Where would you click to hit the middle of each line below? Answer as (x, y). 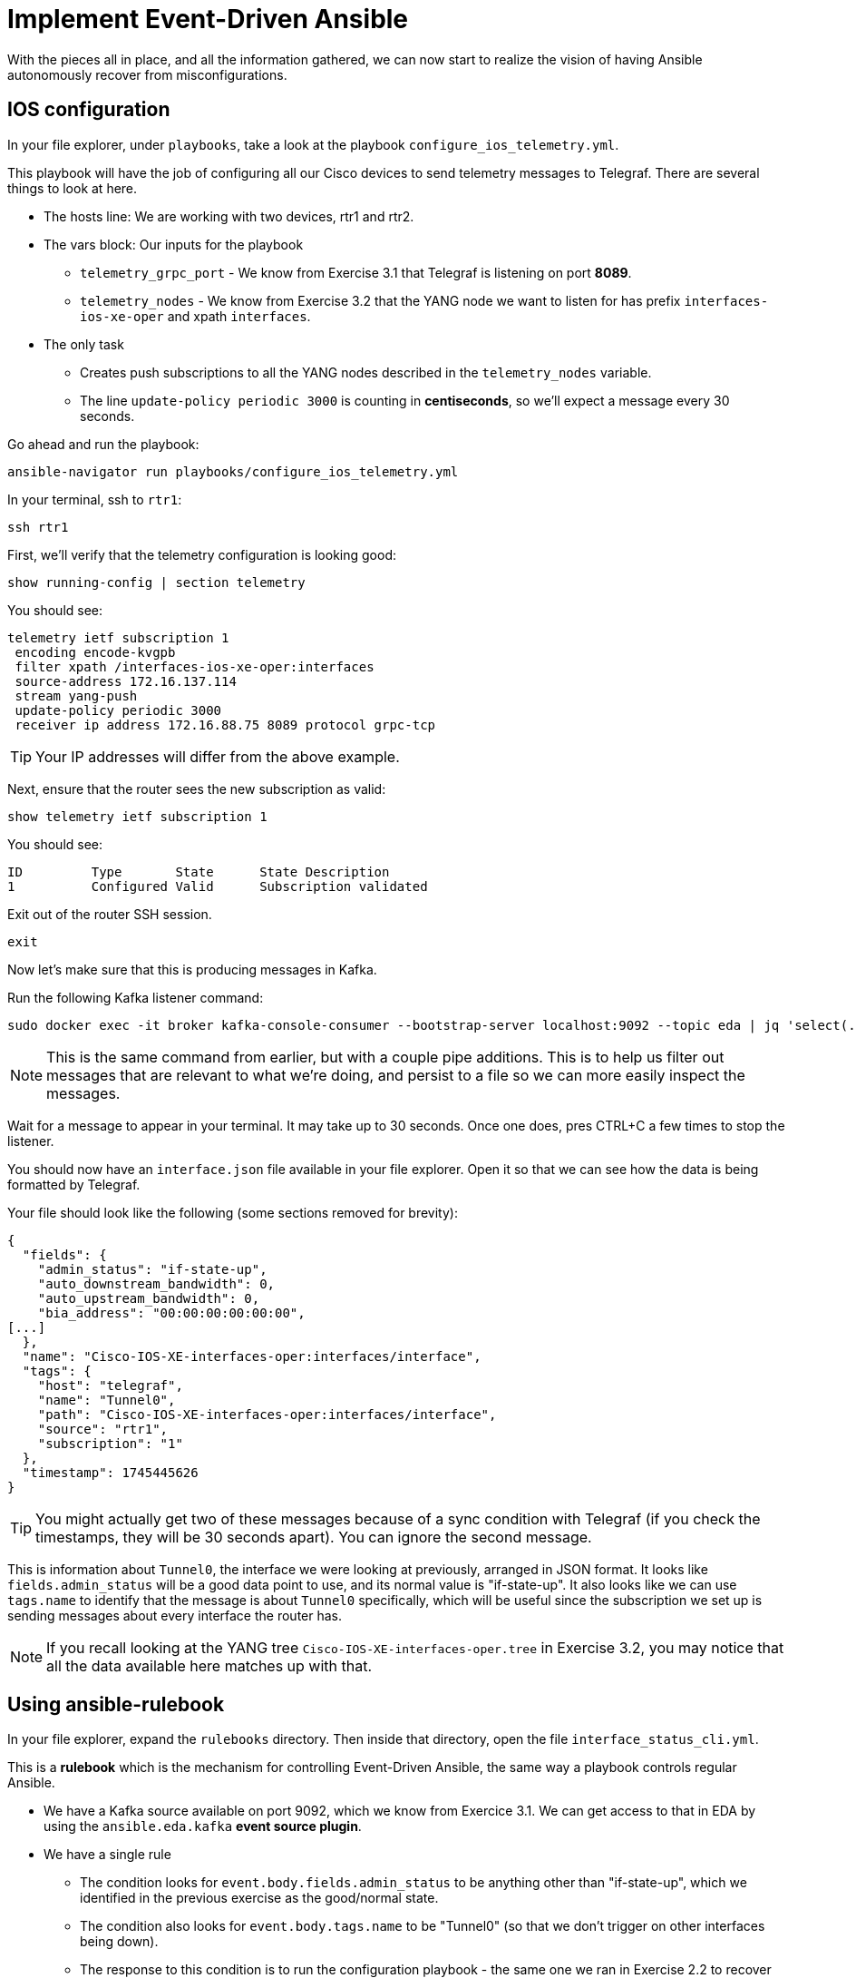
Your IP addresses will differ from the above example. (218, 756)
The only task (84, 344)
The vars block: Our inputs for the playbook (174, 244)
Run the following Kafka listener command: (136, 997)
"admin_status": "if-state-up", (152, 1269)
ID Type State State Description (199, 871)
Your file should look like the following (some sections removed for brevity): (233, 1212)
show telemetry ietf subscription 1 (137, 816)
